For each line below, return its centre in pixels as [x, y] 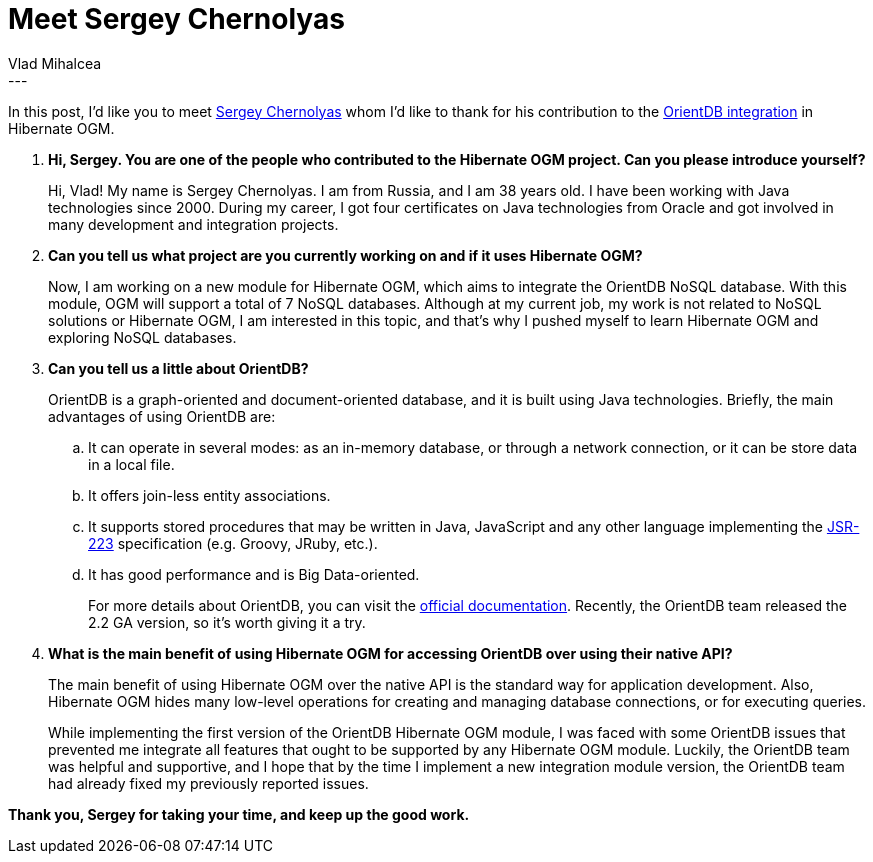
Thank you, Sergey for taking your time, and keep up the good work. [239, 814]
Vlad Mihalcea [55, 63]
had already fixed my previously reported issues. [208, 783]
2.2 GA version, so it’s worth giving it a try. [227, 622]
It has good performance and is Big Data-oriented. [254, 574]
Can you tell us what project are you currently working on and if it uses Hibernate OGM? [345, 255]
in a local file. [131, 464]
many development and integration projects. [193, 224]
